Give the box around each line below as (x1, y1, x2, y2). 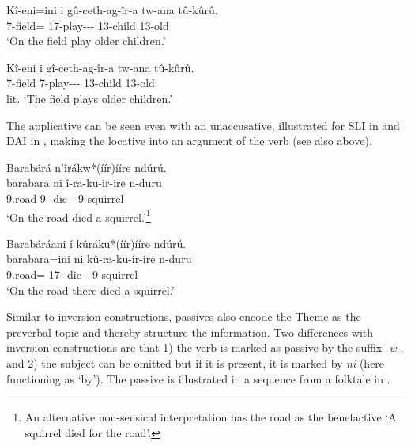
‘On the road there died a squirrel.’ (6, 281, 175, 298)
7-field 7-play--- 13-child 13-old (6, 74, 155, 91)
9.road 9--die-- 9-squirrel (6, 189, 124, 206)
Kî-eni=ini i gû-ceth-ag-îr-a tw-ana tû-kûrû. (6, 2, 218, 17)
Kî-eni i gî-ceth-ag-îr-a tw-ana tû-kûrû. (6, 59, 194, 75)
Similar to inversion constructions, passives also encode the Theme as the (6, 308, 361, 325)
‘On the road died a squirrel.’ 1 (6, 206, 151, 225)
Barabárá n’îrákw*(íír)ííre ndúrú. (6, 158, 167, 175)
